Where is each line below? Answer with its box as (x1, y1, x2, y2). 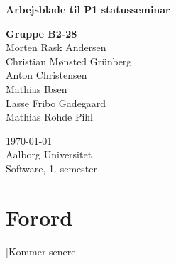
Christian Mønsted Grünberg (6, 53, 132, 68)
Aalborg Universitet (6, 147, 92, 162)
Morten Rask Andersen (6, 40, 106, 55)
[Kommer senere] (6, 243, 79, 258)
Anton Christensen (6, 67, 87, 82)
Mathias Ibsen (6, 81, 67, 96)
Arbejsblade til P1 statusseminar (6, 2, 170, 16)
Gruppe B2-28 (6, 26, 77, 40)
